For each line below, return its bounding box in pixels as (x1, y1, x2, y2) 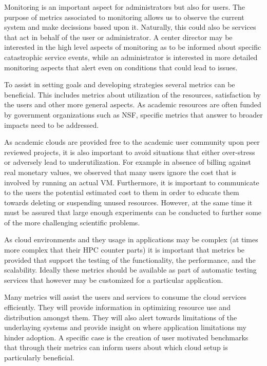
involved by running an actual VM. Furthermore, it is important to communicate (4, 177, 259, 187)
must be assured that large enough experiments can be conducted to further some (4, 207, 262, 218)
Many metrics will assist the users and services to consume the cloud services (4, 292, 246, 302)
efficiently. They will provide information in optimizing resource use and (4, 302, 231, 313)
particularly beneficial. (4, 352, 75, 362)
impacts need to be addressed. (4, 119, 99, 130)
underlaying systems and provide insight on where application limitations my (4, 322, 246, 333)
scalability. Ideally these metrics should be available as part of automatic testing (4, 264, 257, 275)
